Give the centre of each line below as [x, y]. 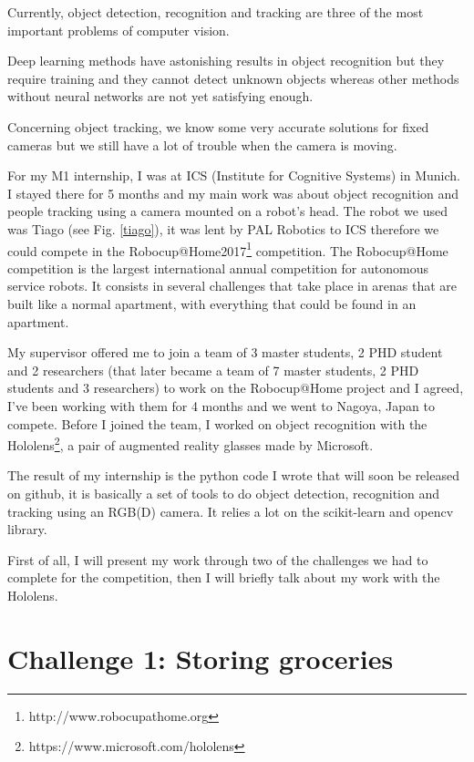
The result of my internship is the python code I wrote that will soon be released [233, 475]
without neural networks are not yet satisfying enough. [160, 96]
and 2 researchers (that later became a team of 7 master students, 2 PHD [213, 370]
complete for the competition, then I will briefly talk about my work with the [224, 577]
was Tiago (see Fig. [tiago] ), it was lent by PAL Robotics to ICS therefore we [223, 228]
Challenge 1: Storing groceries [201, 658]
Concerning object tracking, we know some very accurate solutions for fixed [218, 126]
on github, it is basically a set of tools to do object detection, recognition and [224, 493]
